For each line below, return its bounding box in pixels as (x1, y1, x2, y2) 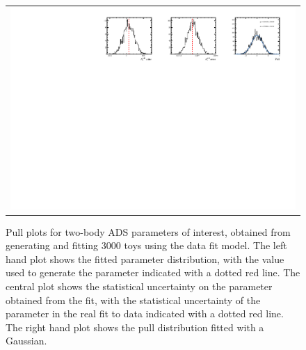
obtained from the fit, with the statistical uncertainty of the (6, 292, 261, 307)
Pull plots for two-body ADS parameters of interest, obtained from (6, 224, 291, 239)
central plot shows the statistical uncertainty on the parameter (6, 278, 273, 293)
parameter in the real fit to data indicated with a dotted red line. (6, 306, 284, 321)
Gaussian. (6, 333, 47, 348)
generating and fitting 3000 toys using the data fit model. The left (6, 238, 287, 253)
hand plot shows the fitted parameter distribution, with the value (6, 251, 284, 266)
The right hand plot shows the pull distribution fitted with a (6, 319, 264, 334)
